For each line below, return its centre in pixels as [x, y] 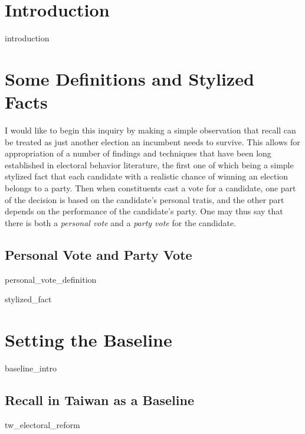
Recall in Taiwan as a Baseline [99, 399]
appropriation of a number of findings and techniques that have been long [138, 153]
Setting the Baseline [88, 339]
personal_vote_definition [51, 279]
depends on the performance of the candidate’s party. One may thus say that [144, 211]
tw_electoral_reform [42, 424]
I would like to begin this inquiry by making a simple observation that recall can [150, 130]
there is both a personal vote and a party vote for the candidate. [121, 222]
